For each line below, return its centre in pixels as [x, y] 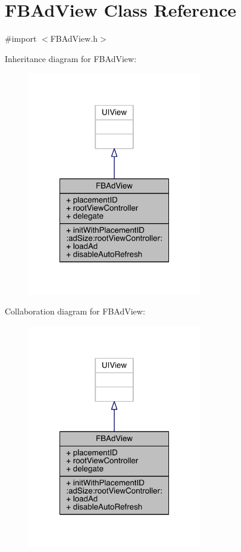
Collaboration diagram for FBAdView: [75, 311]
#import [21, 38]
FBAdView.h [74, 38]
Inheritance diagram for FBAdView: [71, 58]
